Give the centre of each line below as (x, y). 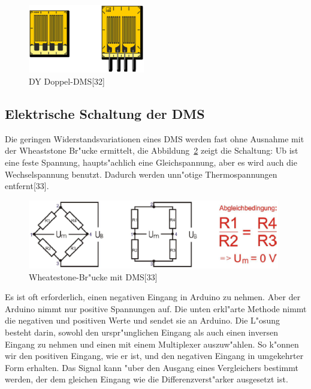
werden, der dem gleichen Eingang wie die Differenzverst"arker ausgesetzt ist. (147, 379)
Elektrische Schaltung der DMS (105, 113)
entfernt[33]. (27, 186)
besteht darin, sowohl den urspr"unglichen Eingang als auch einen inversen (141, 332)
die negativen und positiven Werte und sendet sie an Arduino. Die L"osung (143, 320)
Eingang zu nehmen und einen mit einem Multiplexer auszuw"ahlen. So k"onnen (152, 344)
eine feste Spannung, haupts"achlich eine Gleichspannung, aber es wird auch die (151, 162)
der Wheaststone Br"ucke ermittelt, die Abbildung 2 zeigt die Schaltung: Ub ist (152, 150)
